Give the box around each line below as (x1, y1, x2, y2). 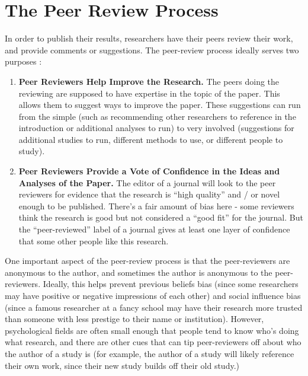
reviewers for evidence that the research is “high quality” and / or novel (18, 188, 280, 200)
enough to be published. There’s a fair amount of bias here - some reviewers (18, 199, 294, 212)
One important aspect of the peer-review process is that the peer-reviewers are (5, 254, 290, 267)
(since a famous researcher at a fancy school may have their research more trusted (5, 301, 303, 313)
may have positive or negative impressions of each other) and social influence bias (5, 289, 301, 301)
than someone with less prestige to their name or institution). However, (5, 313, 264, 325)
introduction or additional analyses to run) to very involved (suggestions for (18, 122, 294, 134)
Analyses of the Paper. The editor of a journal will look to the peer (18, 176, 276, 189)
